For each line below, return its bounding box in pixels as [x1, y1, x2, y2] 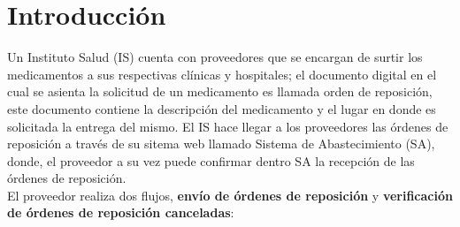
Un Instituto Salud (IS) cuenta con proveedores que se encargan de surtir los [7, 48, 423, 66]
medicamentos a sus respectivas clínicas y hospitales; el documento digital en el [7, 64, 437, 83]
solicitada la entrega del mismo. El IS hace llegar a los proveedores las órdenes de [7, 117, 448, 135]
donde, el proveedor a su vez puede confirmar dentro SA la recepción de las [7, 151, 415, 170]
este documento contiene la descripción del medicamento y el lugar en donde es [7, 99, 436, 117]
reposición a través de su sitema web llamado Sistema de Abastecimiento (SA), [7, 134, 435, 153]
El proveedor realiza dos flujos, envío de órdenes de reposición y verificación [7, 185, 453, 204]
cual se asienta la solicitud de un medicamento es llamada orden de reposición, [7, 82, 433, 101]
